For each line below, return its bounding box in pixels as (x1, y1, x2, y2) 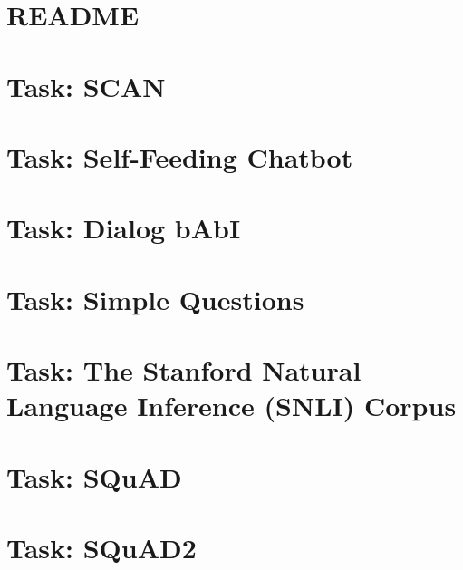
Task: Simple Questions (6, 280, 304, 317)
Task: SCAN (6, 67, 166, 104)
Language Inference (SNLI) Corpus (6, 387, 457, 424)
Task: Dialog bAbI (6, 209, 241, 246)
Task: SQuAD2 (6, 529, 197, 565)
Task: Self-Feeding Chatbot (6, 138, 353, 175)
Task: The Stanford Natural (6, 352, 362, 389)
